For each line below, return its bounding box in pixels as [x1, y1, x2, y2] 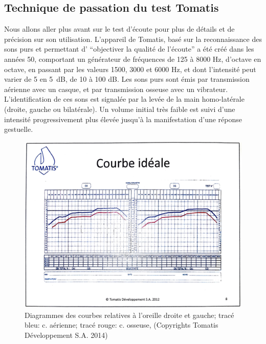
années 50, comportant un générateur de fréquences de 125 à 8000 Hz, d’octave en [4, 53, 261, 64]
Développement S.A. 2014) [25, 329, 108, 340]
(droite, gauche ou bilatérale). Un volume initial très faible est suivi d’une [4, 103, 235, 114]
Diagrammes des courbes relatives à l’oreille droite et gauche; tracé [25, 309, 234, 320]
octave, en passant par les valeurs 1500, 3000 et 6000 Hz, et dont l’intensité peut [4, 63, 256, 74]
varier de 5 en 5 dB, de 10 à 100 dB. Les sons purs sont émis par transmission [4, 74, 250, 84]
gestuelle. [4, 124, 33, 134]
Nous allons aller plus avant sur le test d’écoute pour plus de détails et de [4, 24, 235, 34]
